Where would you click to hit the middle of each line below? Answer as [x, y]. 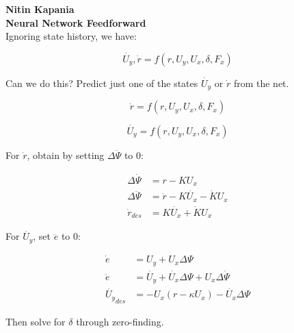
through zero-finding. [120, 321]
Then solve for [36, 321]
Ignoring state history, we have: [71, 36]
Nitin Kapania [40, 9]
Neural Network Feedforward [76, 22]
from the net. [261, 83]
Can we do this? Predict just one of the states [102, 83]
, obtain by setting [66, 155]
